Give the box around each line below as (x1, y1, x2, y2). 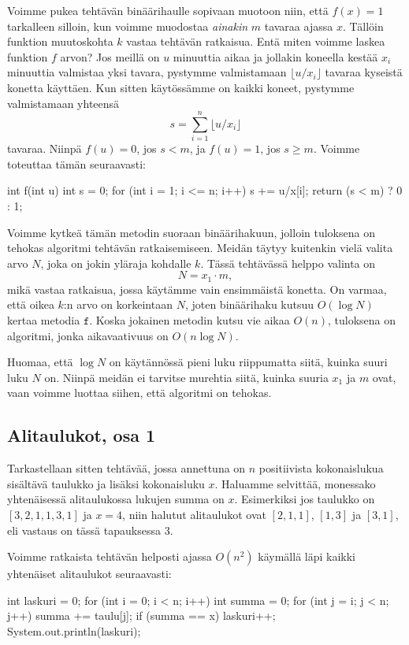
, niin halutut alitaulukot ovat (122, 506, 266, 523)
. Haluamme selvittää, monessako (214, 475, 376, 491)
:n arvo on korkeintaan (63, 296, 173, 313)
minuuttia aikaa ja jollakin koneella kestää (173, 48, 378, 65)
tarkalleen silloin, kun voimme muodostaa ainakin (7, 17, 248, 34)
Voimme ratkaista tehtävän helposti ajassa (7, 548, 212, 565)
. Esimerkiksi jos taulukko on (234, 491, 375, 507)
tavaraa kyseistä (325, 64, 403, 80)
